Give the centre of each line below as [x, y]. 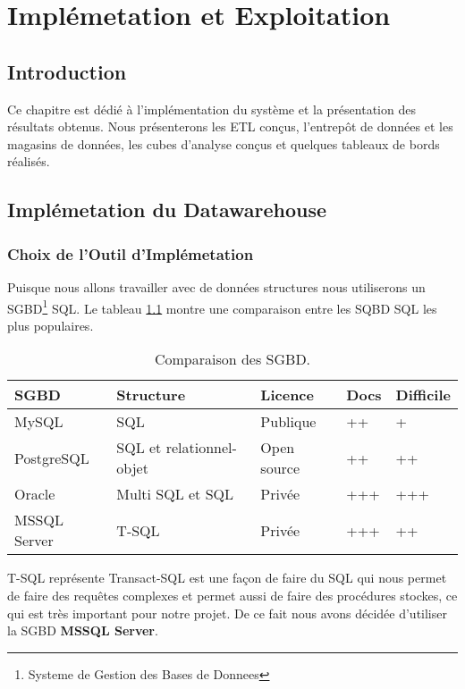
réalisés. [29, 161]
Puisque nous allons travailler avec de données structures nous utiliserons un [216, 286]
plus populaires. [51, 325]
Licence [287, 395]
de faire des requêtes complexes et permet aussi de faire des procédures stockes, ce [232, 595]
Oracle [35, 494]
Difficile [423, 395]
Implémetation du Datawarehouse [167, 210]
